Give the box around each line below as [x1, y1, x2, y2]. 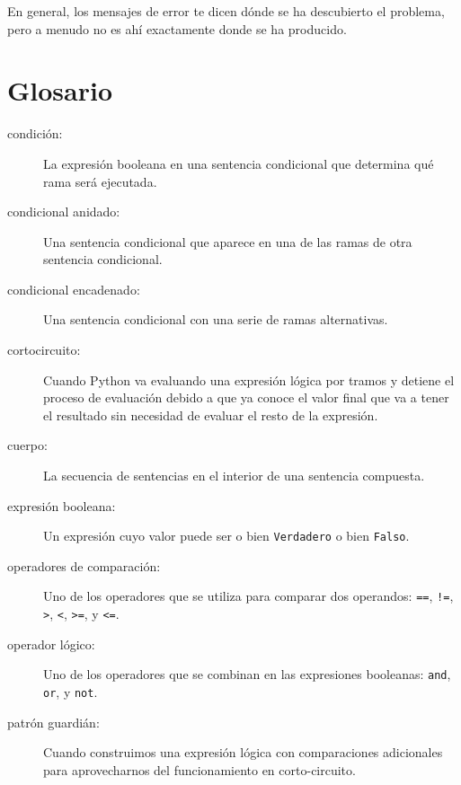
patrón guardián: [7, 712, 100, 731]
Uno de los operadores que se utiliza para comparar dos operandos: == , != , [43, 587, 454, 605]
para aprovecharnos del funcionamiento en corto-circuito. [43, 760, 356, 779]
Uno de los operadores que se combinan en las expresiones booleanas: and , [43, 665, 451, 684]
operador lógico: [7, 634, 95, 653]
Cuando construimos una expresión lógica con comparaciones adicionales [43, 743, 443, 762]
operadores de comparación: [7, 556, 161, 575]
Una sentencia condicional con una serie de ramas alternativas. [43, 310, 388, 329]
